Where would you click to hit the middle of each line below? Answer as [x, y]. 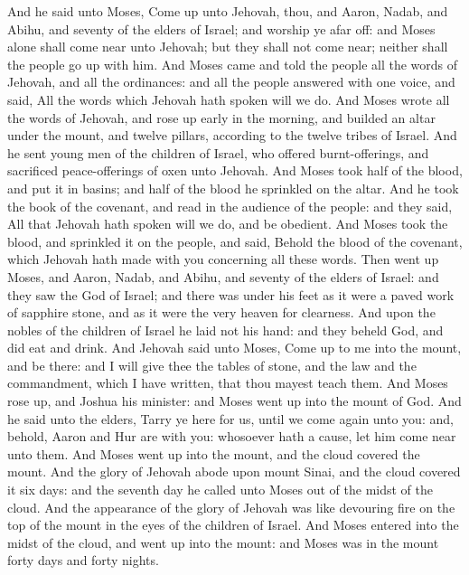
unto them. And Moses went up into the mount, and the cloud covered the [214, 453]
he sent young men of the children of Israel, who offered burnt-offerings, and [218, 152]
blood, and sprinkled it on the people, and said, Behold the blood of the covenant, [235, 241]
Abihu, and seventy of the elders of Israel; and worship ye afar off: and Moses [221, 28]
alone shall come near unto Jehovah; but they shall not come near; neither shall [228, 47]
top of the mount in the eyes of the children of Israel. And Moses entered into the [233, 525]
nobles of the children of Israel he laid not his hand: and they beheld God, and [225, 330]
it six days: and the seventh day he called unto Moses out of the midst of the [220, 490]
